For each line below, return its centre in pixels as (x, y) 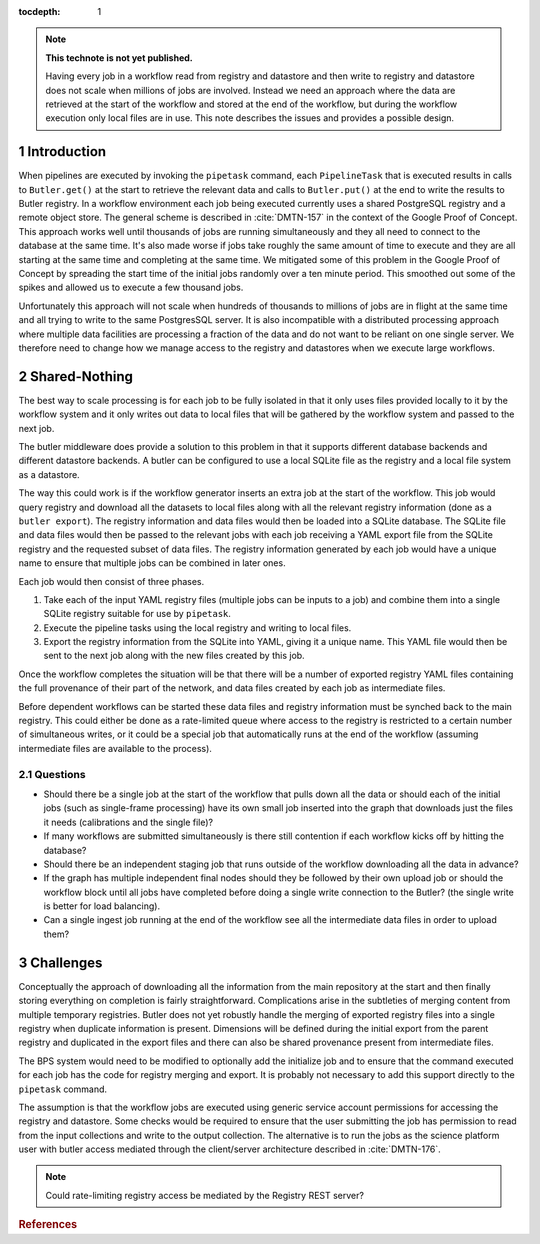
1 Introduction (62, 151)
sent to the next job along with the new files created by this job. (174, 656)
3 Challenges (60, 962)
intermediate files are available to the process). (115, 748)
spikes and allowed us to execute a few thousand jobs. (131, 287)
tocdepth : (39, 11)
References (48, 1225)
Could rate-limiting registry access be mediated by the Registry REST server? (205, 1195)
